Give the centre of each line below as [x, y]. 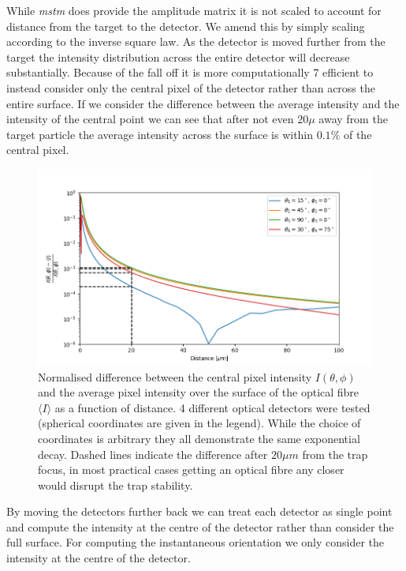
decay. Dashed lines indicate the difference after [153, 454]
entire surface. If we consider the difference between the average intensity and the [203, 103]
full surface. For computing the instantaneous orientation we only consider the [196, 542]
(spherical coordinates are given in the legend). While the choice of [199, 423]
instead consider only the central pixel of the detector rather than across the [191, 87]
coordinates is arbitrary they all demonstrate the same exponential [199, 438]
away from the [353, 119]
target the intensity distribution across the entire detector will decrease [178, 56]
